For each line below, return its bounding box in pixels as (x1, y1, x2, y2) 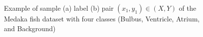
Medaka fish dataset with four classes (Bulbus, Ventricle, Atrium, (4, 14, 200, 23)
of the (179, 3, 196, 13)
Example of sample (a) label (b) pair (4, 3, 114, 13)
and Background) (4, 23, 56, 33)
